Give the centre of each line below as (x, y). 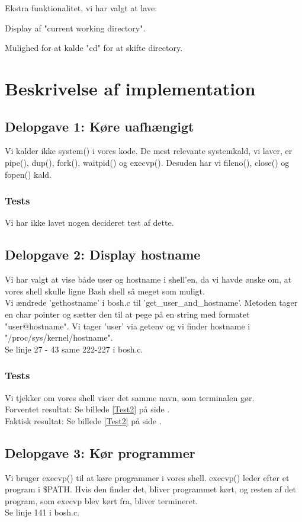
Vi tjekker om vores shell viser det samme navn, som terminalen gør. (130, 397)
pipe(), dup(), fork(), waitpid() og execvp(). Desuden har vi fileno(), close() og (147, 162)
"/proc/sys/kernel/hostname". (59, 337)
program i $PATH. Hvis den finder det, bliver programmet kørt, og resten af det (150, 489)
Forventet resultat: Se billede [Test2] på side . (87, 409)
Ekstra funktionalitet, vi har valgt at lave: (81, 8)
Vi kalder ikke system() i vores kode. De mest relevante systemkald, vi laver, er (149, 151)
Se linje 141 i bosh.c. (42, 512)
